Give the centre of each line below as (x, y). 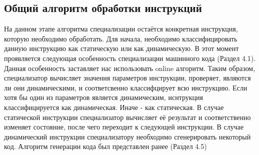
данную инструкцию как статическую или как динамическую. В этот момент (121, 48)
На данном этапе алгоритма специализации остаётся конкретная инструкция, (121, 29)
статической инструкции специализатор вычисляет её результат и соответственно (127, 117)
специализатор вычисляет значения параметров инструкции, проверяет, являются (127, 78)
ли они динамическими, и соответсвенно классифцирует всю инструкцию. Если (126, 87)
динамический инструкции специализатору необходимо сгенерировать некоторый (127, 136)
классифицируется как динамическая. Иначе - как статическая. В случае (114, 107)
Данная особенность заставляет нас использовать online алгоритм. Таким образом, (130, 68)
